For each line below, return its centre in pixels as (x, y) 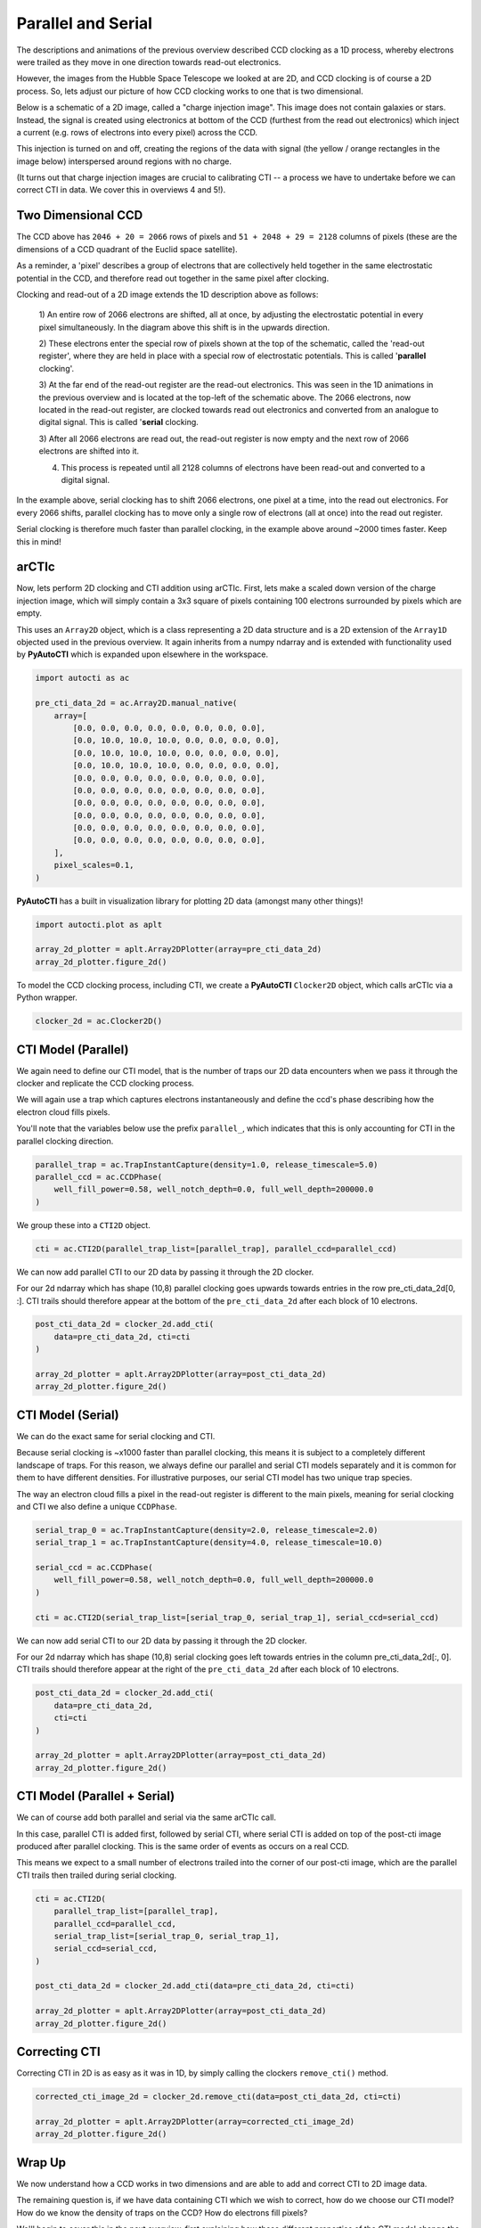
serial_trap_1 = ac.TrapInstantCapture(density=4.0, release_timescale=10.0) (209, 1543)
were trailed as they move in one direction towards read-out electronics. (149, 61)
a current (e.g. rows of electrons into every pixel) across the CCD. (137, 132)
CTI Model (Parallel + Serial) (96, 1796)
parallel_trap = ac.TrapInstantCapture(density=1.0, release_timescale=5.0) (207, 1164)
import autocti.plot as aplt (99, 924)
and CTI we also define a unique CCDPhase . (97, 1506)
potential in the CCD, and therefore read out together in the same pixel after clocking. (173, 278)
